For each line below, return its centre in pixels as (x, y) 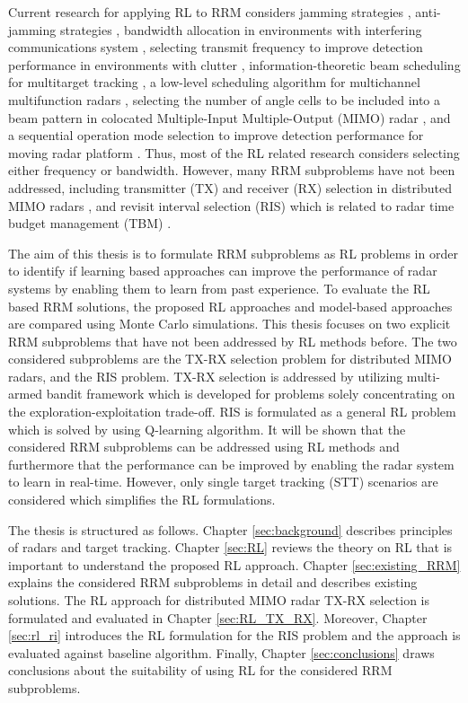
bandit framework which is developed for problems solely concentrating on (251, 394)
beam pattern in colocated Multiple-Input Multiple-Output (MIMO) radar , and (230, 117)
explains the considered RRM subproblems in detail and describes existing (213, 582)
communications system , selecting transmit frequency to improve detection (216, 47)
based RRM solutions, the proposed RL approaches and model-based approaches (230, 306)
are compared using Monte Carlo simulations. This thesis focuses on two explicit (230, 324)
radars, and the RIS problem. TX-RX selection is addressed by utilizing (206, 376)
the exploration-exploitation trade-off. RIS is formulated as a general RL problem (232, 412)
